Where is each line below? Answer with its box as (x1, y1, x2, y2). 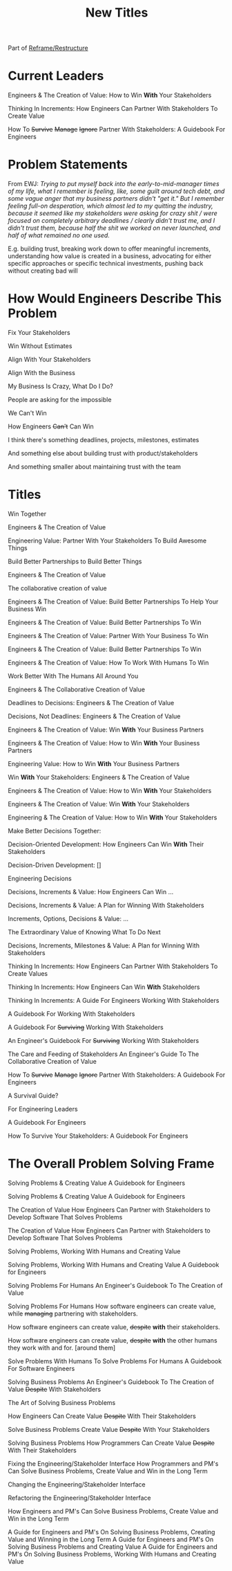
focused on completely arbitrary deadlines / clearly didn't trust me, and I (8, 217, 215, 225)
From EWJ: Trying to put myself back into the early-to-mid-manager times (8, 180, 220, 188)
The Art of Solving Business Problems (8, 1398, 116, 1406)
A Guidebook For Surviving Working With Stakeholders (8, 1023, 164, 1031)
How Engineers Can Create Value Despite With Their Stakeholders (8, 1412, 196, 1420)
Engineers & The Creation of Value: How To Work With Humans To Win (8, 658, 209, 666)
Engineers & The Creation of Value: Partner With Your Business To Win (8, 631, 209, 639)
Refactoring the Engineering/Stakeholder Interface (8, 1493, 151, 1502)
